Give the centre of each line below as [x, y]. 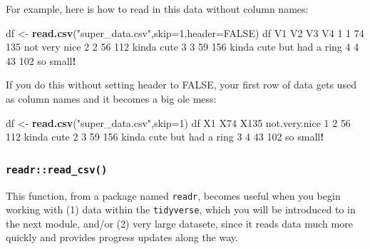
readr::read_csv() [57, 169]
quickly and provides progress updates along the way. [122, 237]
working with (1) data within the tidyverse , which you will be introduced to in [181, 209]
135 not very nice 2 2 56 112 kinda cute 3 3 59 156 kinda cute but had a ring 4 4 [183, 47]
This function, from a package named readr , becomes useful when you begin [173, 195]
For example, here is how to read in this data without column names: [157, 9]
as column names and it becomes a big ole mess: [111, 98]
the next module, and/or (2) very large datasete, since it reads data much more [179, 223]
